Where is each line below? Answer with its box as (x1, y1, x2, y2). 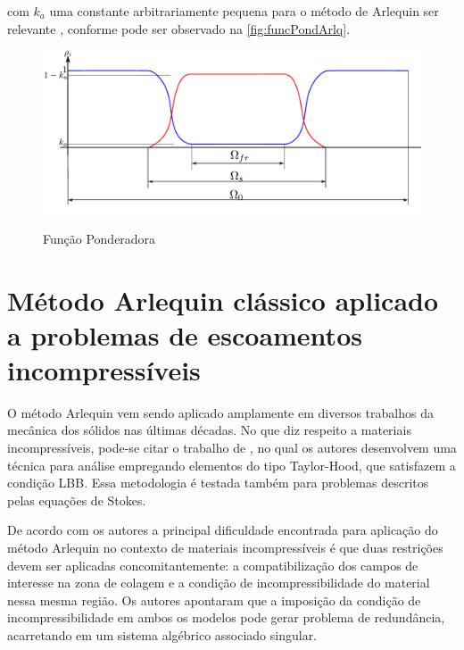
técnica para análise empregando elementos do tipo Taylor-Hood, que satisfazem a (7, 455, 456, 474)
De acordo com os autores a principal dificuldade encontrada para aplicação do (7, 521, 438, 539)
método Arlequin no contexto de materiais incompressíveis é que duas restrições (7, 538, 443, 557)
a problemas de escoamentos (7, 316, 362, 353)
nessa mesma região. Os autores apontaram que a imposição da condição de (7, 590, 421, 609)
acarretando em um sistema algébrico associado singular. (7, 626, 318, 645)
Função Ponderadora (43, 229, 156, 247)
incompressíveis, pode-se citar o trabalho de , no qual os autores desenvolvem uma (7, 438, 457, 457)
